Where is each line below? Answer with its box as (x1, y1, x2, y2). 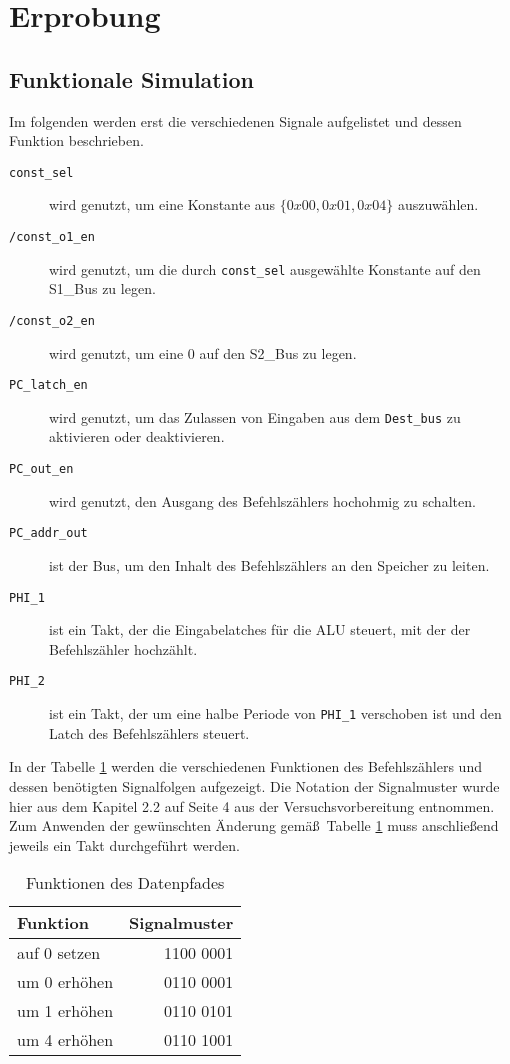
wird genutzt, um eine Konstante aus (49, 194, 276, 215)
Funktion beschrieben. (9, 130, 144, 151)
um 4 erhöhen (17, 1028, 114, 1052)
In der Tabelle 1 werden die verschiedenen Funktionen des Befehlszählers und (9, 756, 482, 777)
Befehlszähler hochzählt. (49, 638, 198, 659)
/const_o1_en (9, 230, 95, 245)
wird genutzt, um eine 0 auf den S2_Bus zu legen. (49, 342, 357, 363)
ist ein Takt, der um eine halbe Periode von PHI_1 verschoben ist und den (49, 703, 502, 724)
